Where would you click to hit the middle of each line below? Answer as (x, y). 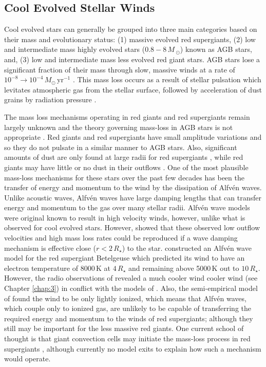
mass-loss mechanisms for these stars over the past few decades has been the (124, 177)
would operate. (27, 359)
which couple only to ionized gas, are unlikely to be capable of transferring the (128, 308)
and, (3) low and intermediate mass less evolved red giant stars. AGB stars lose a (132, 59)
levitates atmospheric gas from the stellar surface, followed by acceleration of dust (133, 89)
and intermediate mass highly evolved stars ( (75, 49)
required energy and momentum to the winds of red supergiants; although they (129, 318)
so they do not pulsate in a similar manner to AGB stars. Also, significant (121, 147)
